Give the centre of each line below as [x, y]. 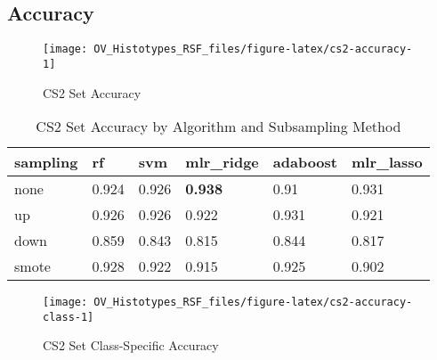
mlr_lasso [387, 162]
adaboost [305, 162]
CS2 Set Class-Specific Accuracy [131, 345]
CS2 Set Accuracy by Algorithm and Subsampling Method [218, 127]
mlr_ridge [222, 162]
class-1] [69, 317]
